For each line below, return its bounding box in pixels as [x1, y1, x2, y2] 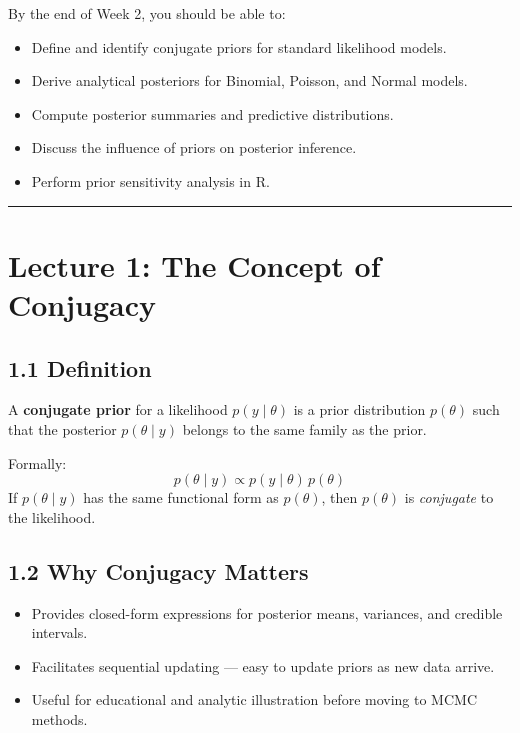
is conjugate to [404, 487, 494, 508]
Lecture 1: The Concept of [8, 244, 381, 285]
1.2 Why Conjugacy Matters [8, 555, 309, 586]
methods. [31, 708, 88, 729]
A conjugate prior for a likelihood [8, 399, 228, 420]
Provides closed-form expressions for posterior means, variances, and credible [31, 602, 503, 623]
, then [321, 487, 358, 508]
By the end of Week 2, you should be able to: [8, 3, 286, 23]
